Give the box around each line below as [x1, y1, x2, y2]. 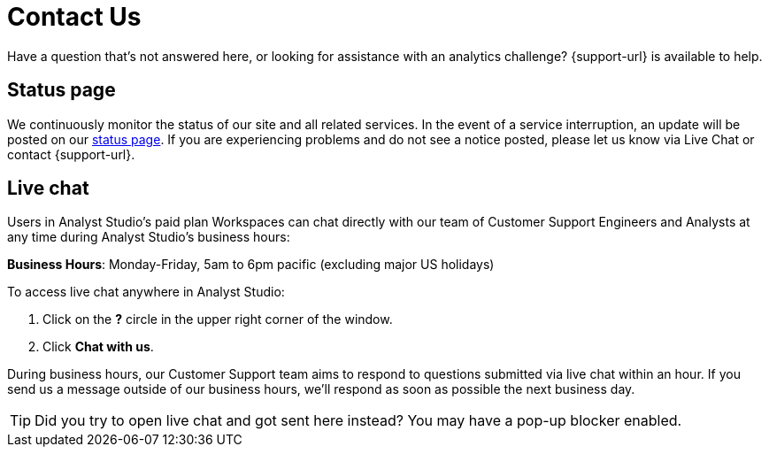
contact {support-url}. [7, 146, 135, 162]
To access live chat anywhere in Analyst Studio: [7, 284, 285, 300]
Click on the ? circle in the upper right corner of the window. [42, 312, 393, 327]
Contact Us [7, 2, 142, 32]
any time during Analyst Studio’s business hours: [7, 229, 290, 245]
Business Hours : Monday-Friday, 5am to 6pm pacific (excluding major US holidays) [7, 257, 495, 273]
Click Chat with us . [42, 339, 154, 355]
